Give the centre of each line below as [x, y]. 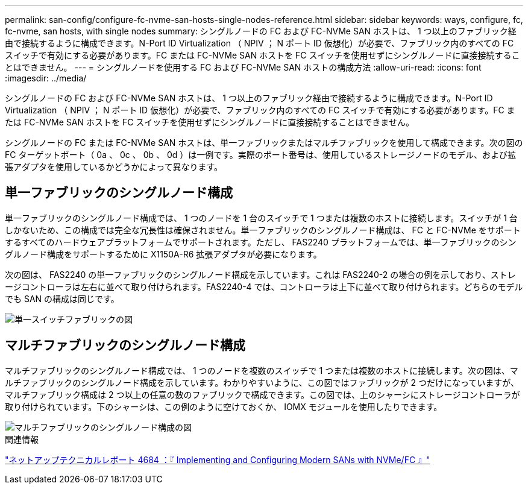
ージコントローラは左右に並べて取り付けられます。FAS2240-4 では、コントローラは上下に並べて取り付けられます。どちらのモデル [264, 286]
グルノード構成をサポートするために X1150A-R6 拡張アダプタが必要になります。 [163, 254]
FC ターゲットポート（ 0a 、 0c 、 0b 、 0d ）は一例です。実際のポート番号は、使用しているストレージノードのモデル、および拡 [260, 155]
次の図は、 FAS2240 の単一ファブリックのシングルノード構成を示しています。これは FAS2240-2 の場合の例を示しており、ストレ [260, 274]
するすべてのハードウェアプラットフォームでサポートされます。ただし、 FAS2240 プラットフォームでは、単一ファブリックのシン [261, 242]
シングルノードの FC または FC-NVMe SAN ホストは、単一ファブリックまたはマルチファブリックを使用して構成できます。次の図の [264, 143]
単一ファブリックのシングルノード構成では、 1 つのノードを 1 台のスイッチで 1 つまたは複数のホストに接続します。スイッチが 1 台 [261, 218]
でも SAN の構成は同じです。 [62, 298]
